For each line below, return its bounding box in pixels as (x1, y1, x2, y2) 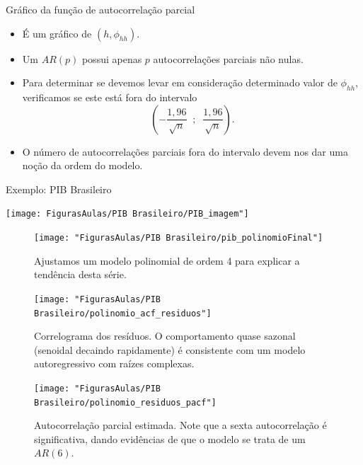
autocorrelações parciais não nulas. (153, 51, 304, 66)
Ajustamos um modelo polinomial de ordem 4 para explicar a (34, 253, 300, 268)
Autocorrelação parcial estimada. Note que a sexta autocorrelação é (34, 418, 327, 432)
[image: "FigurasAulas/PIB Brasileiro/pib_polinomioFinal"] (34, 233, 323, 243)
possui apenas (81, 51, 142, 66)
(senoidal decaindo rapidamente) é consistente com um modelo (34, 342, 306, 357)
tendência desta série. (34, 267, 127, 282)
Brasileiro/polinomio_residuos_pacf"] (34, 397, 217, 408)
